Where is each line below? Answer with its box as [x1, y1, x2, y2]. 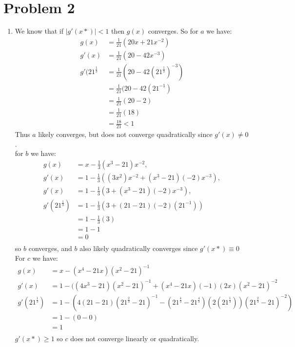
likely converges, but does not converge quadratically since [38, 129, 213, 139]
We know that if [15, 26, 63, 36]
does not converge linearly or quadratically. [70, 333, 199, 343]
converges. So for [148, 26, 198, 36]
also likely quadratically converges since [79, 243, 198, 253]
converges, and [28, 243, 72, 253]
